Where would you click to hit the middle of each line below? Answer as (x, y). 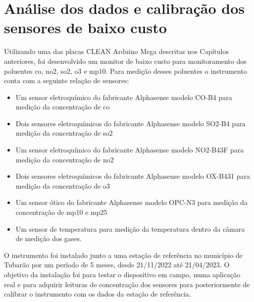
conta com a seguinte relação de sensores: (67, 80)
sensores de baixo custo (85, 27)
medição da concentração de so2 (64, 133)
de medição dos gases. (49, 238)
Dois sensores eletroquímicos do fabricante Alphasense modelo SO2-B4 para (130, 123)
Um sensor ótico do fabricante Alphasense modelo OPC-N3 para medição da (131, 202)
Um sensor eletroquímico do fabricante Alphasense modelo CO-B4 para (124, 97)
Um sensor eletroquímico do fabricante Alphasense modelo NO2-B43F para (130, 150)
